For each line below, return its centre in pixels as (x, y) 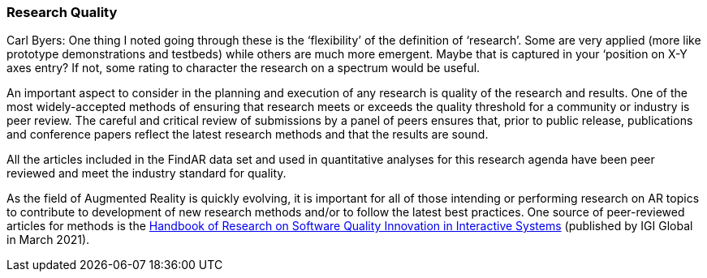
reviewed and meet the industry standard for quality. (147, 173)
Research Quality (62, 12)
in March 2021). (48, 240)
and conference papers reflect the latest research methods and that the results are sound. (248, 135)
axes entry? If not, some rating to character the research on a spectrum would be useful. (244, 68)
